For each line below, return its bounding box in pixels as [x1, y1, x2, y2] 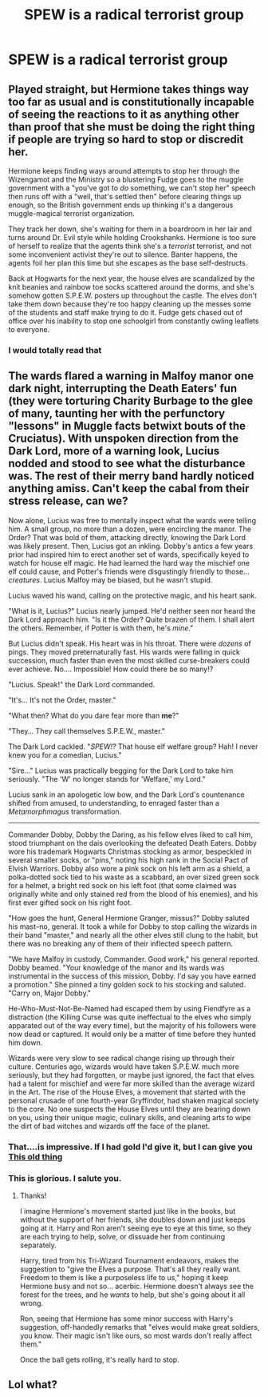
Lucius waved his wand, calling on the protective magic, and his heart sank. [8, 590, 257, 600]
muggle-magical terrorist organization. [8, 209, 136, 218]
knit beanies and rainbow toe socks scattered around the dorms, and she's [8, 282, 254, 291]
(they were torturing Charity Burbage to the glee [8, 394, 254, 408]
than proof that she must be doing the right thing [8, 120, 255, 134]
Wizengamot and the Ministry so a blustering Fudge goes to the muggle [8, 174, 244, 184]
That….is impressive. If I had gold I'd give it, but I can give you [8, 1141, 253, 1152]
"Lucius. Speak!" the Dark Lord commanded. [8, 679, 156, 689]
